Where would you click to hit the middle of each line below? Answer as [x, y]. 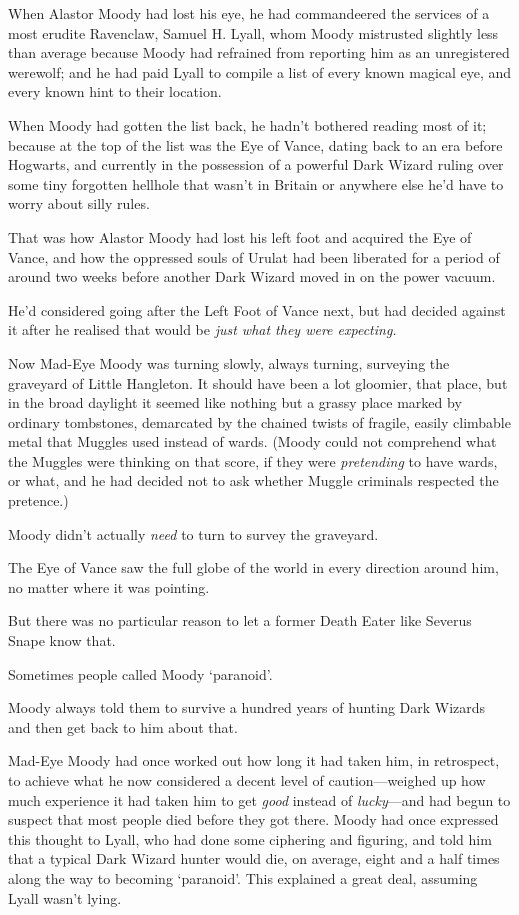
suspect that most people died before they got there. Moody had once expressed [253, 819]
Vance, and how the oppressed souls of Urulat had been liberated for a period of [254, 256]
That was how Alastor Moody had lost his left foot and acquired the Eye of [240, 236]
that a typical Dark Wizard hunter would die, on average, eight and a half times [254, 858]
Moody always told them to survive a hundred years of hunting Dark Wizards [247, 707]
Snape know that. [62, 640]
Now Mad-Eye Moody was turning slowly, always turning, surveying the [229, 362]
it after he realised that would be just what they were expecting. [202, 329]
